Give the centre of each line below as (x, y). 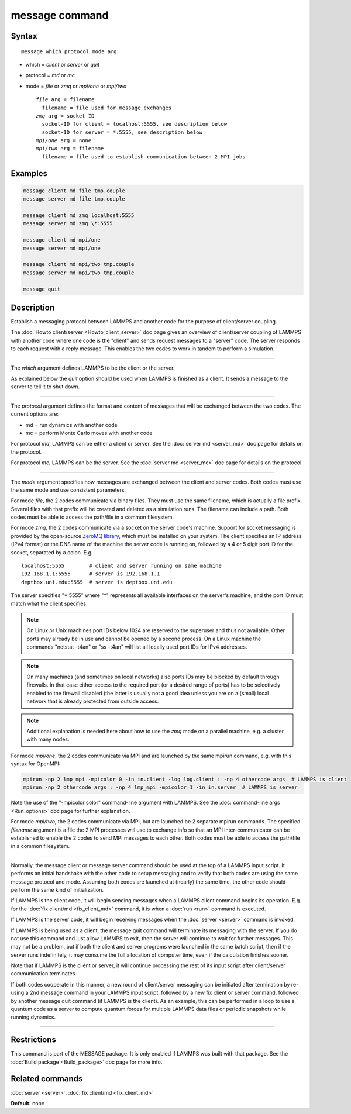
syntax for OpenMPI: (36, 764)
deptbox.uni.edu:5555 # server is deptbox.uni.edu (97, 582)
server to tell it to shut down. (45, 387)
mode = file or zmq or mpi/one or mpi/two (76, 86)
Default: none (28, 1103)
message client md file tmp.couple (74, 191)
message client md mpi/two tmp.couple (79, 264)
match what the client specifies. (49, 603)
